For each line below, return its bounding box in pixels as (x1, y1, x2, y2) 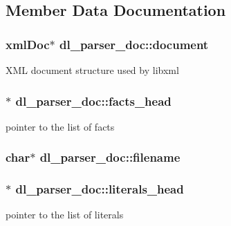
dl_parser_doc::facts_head (15, 92, 172, 109)
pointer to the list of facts (6, 119, 115, 133)
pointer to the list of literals (6, 207, 124, 222)
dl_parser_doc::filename (39, 149, 181, 166)
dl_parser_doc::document (59, 35, 209, 53)
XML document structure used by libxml (6, 63, 179, 77)
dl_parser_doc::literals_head (15, 180, 184, 198)
